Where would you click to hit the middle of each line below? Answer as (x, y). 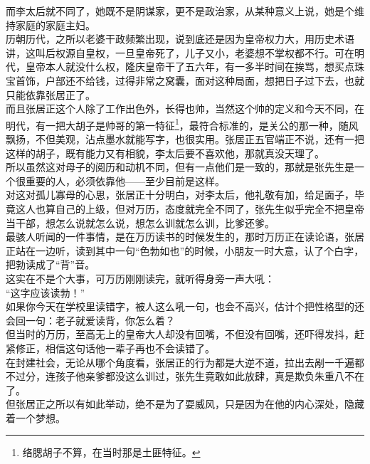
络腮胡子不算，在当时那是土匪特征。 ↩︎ (111, 452)
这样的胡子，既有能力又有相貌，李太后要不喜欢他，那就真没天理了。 (165, 153)
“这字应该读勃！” (46, 292)
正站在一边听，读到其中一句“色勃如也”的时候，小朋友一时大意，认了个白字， (185, 250)
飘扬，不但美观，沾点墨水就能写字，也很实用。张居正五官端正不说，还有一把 (185, 139)
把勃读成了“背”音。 (51, 264)
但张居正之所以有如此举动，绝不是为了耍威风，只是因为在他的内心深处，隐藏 (185, 404)
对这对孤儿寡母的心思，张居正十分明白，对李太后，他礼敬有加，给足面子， (180, 195)
